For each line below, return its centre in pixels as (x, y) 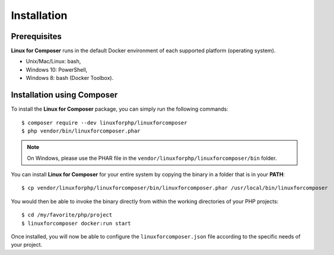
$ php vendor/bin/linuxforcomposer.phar (81, 131)
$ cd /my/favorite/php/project (67, 215)
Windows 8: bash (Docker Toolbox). (70, 78)
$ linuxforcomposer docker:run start (77, 223)
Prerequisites (36, 36)
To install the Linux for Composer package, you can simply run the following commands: (120, 109)
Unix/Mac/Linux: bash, (53, 62)
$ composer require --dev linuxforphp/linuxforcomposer (104, 122)
